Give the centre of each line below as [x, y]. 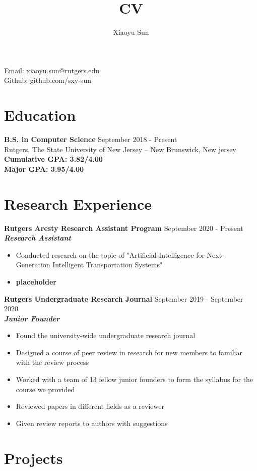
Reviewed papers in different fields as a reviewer [90, 406]
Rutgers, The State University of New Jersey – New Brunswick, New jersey [120, 149]
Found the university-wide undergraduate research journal [106, 335]
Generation [33, 265]
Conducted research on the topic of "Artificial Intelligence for [110, 254]
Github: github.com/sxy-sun [48, 80]
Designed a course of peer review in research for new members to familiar [129, 352]
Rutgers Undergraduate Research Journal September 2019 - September [124, 298]
